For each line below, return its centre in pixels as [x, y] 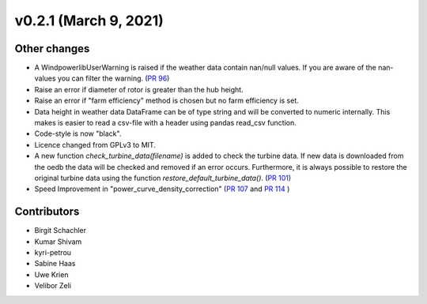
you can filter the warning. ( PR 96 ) [113, 78]
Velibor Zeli [53, 286]
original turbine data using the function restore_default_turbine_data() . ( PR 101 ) [163, 178]
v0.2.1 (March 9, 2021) [89, 21]
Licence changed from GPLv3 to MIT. [95, 144]
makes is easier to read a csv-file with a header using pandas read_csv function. [165, 123]
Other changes [52, 49]
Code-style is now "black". [78, 133]
